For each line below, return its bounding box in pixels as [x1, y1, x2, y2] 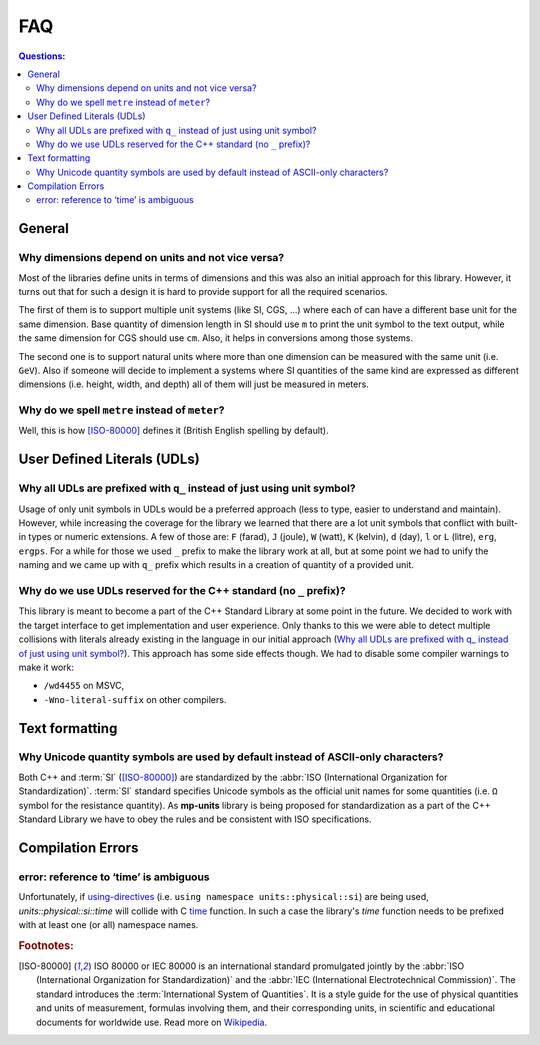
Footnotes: [18, 938, 74, 952]
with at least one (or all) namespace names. [18, 918, 199, 930]
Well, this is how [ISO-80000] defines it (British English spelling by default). [18, 425, 329, 437]
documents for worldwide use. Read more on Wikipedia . [36, 1016, 268, 1028]
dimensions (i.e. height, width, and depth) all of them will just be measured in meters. [18, 378, 369, 390]
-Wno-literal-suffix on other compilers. [43, 693, 227, 705]
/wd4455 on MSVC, [43, 680, 125, 692]
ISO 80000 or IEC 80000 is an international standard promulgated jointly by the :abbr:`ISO [93, 960, 465, 972]
